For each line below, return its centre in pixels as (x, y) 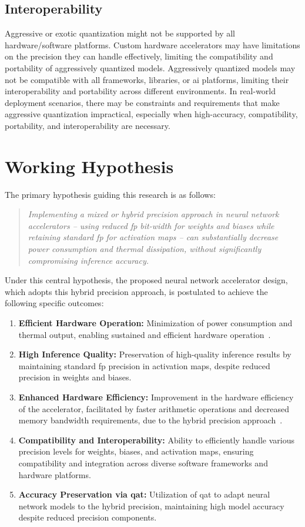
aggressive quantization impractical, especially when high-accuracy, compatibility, (151, 114)
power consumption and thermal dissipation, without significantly (145, 249)
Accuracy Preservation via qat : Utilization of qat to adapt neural (144, 494)
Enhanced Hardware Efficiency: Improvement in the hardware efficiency (156, 397)
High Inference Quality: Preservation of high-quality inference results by (155, 354)
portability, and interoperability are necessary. (88, 125)
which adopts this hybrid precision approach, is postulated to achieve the (136, 291)
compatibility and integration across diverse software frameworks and (143, 463)
